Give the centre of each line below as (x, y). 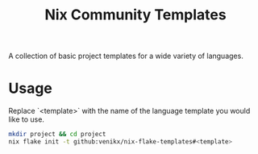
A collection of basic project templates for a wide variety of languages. (126, 56)
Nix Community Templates (135, 15)
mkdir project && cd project (57, 135)
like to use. (26, 119)
